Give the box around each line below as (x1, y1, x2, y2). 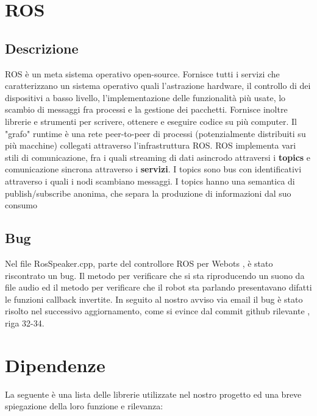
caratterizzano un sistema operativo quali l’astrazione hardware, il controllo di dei (5, 79, 311, 92)
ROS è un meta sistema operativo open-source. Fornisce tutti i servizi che (5, 67, 280, 80)
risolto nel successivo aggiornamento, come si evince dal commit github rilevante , (5, 305, 310, 317)
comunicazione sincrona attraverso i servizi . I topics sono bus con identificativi (5, 163, 302, 175)
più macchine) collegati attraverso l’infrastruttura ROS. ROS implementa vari (5, 139, 296, 152)
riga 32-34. (5, 316, 45, 329)
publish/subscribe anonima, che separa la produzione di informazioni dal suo (5, 186, 291, 199)
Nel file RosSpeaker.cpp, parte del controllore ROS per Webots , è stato (5, 256, 273, 269)
